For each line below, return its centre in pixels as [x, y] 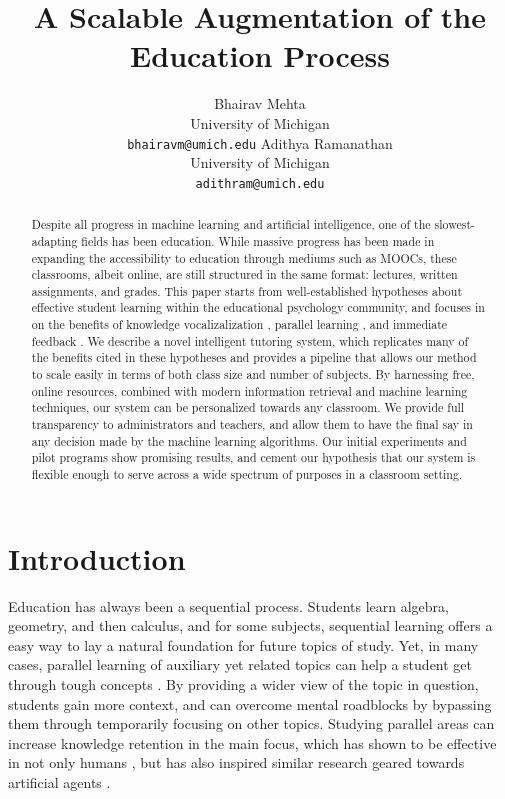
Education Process [260, 55]
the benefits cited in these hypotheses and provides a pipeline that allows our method [254, 357]
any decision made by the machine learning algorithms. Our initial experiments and [249, 440]
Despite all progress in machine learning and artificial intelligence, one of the [231, 224]
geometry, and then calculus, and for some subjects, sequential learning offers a [250, 625]
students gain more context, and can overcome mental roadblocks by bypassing [250, 703]
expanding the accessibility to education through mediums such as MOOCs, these [244, 257]
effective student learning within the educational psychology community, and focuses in [258, 307]
